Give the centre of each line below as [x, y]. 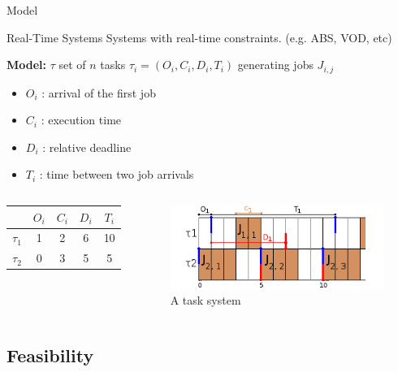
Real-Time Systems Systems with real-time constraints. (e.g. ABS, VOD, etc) [199, 37]
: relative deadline [87, 147]
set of [72, 65]
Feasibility [50, 355]
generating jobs [275, 65]
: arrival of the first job [99, 92]
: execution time [81, 120]
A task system [205, 300]
